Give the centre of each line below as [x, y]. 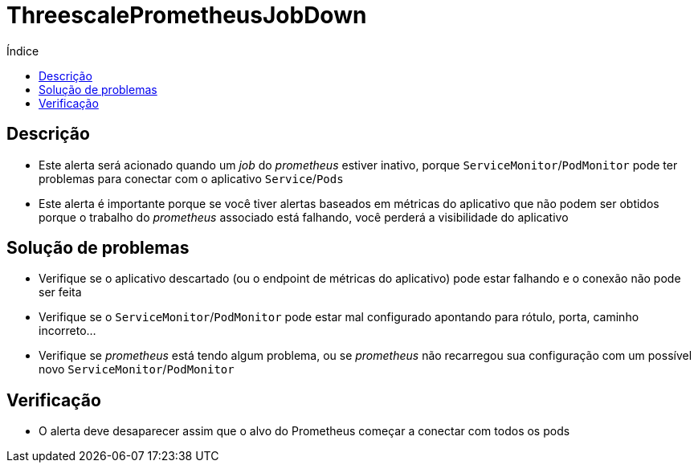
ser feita [60, 292]
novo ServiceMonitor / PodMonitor [137, 369]
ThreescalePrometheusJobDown [187, 15]
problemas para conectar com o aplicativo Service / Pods [191, 178]
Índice [23, 51]
